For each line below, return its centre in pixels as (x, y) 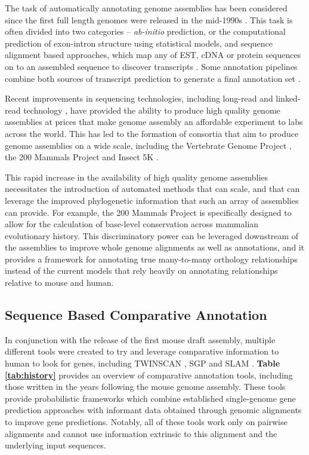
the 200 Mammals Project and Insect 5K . (82, 157)
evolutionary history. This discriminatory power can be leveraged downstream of (152, 235)
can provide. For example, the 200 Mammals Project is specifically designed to (148, 212)
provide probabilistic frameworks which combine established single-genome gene (150, 398)
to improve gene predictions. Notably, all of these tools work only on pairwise (146, 422)
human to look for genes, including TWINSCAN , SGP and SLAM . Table (143, 363)
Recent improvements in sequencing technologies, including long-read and (139, 98)
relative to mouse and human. (59, 283)
